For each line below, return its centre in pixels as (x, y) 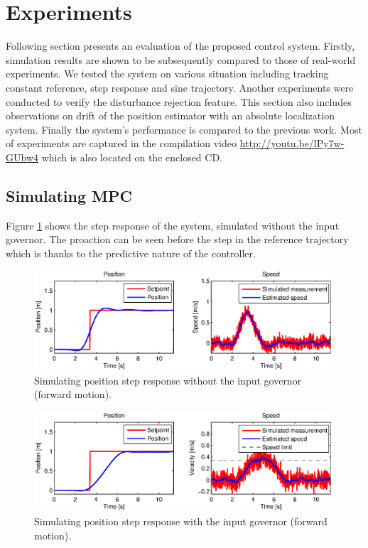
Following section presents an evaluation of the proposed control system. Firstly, (180, 46)
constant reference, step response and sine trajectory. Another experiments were (180, 87)
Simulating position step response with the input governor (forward (181, 521)
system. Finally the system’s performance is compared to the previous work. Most (184, 129)
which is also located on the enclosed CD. (132, 157)
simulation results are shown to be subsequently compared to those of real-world (181, 59)
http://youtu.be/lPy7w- (292, 143)
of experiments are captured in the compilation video (121, 143)
